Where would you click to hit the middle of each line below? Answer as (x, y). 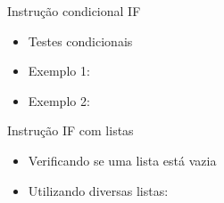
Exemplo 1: (59, 71)
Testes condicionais (80, 41)
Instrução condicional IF (74, 11)
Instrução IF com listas (71, 130)
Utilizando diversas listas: (98, 190)
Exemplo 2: (59, 100)
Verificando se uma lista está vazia (122, 160)
